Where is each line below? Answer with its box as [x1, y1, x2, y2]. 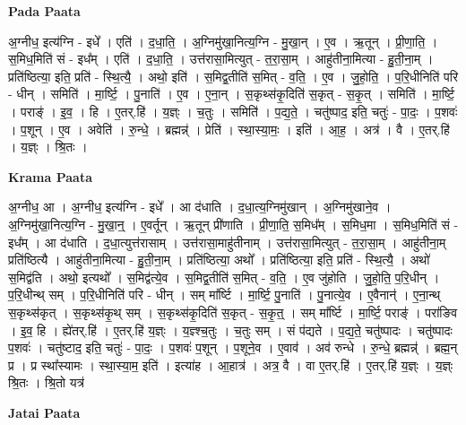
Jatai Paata [8, 403, 81, 421]
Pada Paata [8, 2, 81, 20]
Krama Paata [8, 167, 92, 186]
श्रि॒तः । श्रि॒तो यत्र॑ [8, 373, 84, 392]
